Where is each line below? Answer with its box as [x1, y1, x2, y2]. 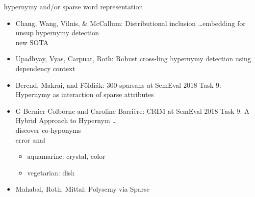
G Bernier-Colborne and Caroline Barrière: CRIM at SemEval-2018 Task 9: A [15, 105, 250, 116]
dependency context [15, 63, 76, 73]
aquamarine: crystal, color [27, 151, 105, 161]
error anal [15, 134, 45, 145]
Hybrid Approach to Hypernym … [15, 115, 117, 125]
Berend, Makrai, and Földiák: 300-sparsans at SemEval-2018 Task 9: [15, 79, 221, 90]
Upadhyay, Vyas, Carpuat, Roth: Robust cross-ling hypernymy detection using [15, 53, 251, 64]
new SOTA [15, 37, 49, 47]
